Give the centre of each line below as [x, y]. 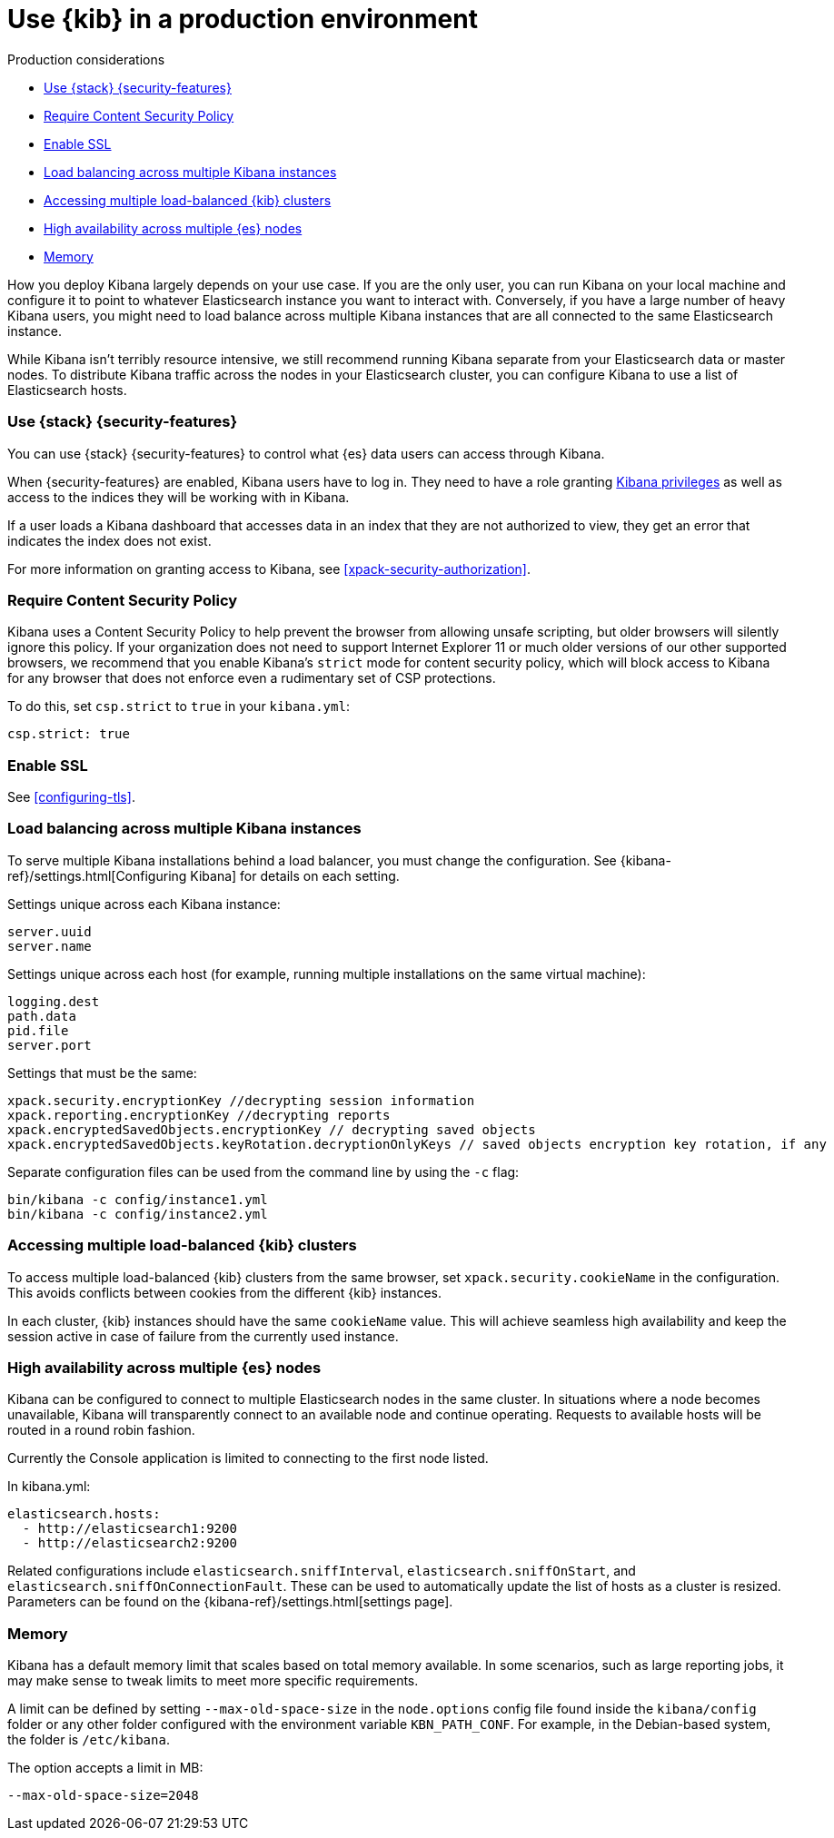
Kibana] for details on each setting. [295, 875]
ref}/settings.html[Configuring [97, 875]
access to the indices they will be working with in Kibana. [179, 497]
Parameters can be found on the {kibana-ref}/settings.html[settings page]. [230, 1602]
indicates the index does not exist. [109, 540]
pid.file [38, 1030]
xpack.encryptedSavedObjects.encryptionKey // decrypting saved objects [272, 1129]
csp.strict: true [69, 734]
